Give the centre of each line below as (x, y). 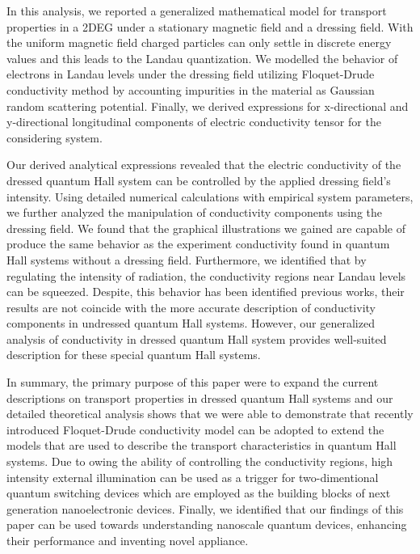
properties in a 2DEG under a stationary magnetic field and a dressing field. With (210, 26)
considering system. (55, 137)
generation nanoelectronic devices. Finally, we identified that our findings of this (205, 508)
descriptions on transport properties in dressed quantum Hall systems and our (200, 398)
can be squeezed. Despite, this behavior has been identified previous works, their (206, 292)
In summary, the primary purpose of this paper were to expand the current (193, 382)
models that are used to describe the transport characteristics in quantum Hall (202, 445)
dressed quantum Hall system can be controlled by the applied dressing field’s (199, 180)
